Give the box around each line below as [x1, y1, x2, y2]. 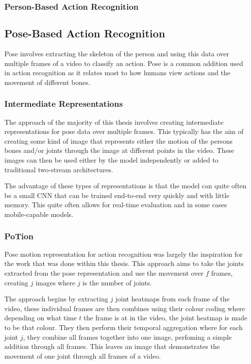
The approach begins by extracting [4, 294, 108, 304]
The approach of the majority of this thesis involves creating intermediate [4, 116, 224, 127]
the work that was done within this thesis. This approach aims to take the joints [4, 258, 244, 268]
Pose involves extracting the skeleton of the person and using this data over [4, 49, 229, 59]
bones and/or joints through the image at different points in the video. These [4, 145, 234, 155]
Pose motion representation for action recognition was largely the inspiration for [4, 248, 243, 259]
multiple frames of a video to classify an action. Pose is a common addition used [4, 58, 243, 68]
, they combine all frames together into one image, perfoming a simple [23, 331, 232, 342]
